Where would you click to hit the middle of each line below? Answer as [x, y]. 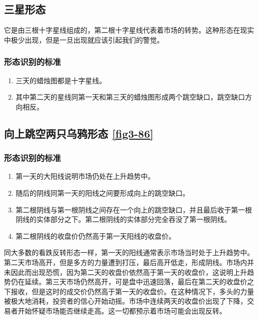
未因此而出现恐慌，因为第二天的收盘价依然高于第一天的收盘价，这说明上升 [126, 272]
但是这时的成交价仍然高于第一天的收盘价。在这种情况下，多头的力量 [143, 291]
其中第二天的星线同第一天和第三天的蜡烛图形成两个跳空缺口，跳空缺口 [130, 97]
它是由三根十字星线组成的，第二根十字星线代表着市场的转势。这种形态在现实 [129, 30]
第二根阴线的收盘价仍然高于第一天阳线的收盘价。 [96, 236]
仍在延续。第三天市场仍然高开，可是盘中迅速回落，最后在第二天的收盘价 [129, 282]
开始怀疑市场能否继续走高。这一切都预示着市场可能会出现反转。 [122, 310]
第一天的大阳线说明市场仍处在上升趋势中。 [85, 176]
